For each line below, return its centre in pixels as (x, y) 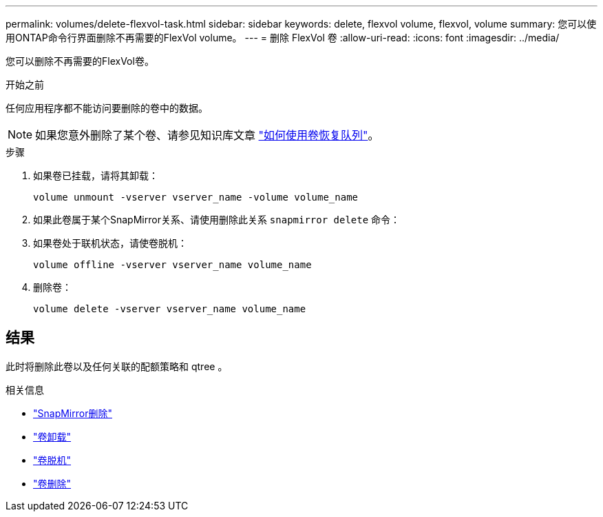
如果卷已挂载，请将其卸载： (96, 175)
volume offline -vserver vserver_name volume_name (172, 265)
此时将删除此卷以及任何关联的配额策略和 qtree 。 (117, 366)
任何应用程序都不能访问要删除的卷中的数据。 (107, 108)
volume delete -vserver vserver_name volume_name (170, 309)
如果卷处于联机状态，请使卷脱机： (110, 243)
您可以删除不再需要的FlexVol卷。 (80, 61)
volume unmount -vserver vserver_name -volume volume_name (196, 197)
